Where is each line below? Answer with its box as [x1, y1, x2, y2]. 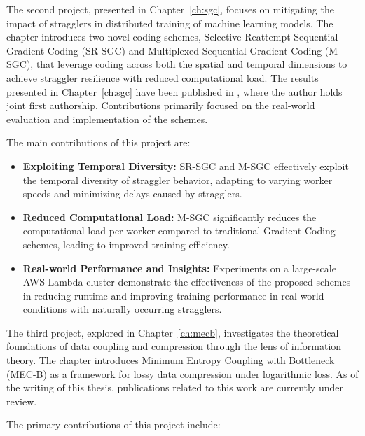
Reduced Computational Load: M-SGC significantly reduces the [22, 209, 317, 224]
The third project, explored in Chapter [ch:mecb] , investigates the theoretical [6, 325, 339, 339]
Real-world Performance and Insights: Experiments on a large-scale [22, 260, 336, 275]
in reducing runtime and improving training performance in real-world [22, 288, 324, 302]
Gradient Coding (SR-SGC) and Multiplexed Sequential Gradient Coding [6, 43, 322, 57]
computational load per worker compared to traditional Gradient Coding [22, 223, 336, 238]
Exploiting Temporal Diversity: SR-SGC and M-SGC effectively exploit [22, 158, 349, 173]
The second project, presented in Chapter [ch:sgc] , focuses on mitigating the [6, 2, 334, 16]
